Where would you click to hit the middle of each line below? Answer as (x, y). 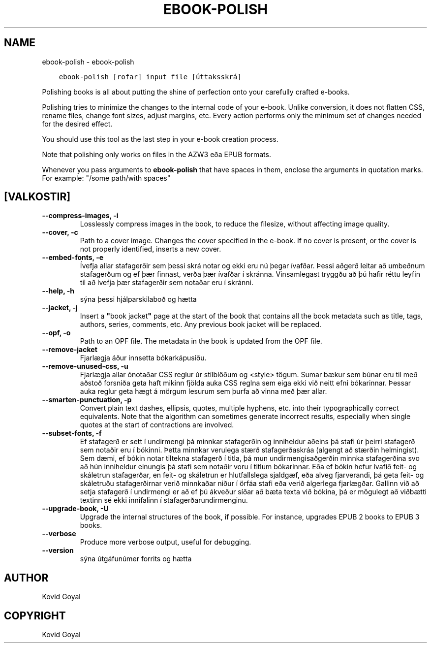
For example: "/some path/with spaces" (106, 178)
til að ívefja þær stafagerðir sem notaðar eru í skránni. (167, 283)
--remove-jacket (70, 350)
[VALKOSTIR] (37, 197)
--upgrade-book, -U (75, 509)
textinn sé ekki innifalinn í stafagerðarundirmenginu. (164, 500)
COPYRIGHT (35, 615)
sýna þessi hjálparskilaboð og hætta (138, 299)
